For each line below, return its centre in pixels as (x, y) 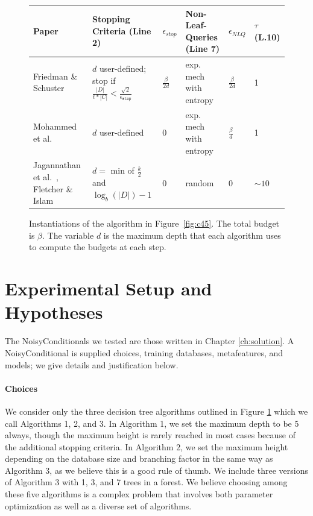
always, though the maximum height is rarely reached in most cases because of (150, 435)
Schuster (49, 88)
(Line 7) (202, 49)
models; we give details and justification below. (92, 364)
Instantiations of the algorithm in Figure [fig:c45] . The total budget (154, 223)
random (200, 182)
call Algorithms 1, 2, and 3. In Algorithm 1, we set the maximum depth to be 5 (152, 423)
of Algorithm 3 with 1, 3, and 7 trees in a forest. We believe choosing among (146, 482)
